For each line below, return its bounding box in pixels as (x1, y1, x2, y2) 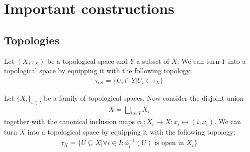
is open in (154, 140, 184, 147)
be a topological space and (47, 55, 128, 66)
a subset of (136, 55, 169, 66)
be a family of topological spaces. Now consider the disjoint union (44, 92, 244, 103)
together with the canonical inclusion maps (4, 116, 135, 127)
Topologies (4, 32, 60, 47)
